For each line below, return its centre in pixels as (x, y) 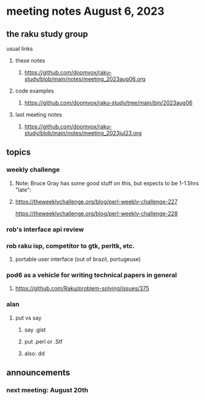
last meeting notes (39, 114)
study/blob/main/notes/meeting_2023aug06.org (85, 79)
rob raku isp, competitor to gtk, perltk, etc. (71, 245)
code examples (34, 91)
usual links (20, 48)
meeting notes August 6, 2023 (85, 11)
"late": (23, 190)
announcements (38, 372)
